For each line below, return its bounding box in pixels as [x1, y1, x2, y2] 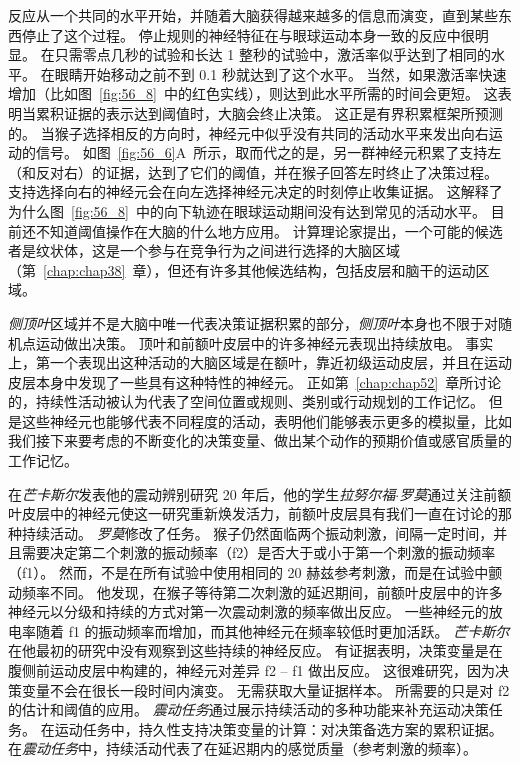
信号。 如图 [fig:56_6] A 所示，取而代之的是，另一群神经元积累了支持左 [35, 142, 502, 163]
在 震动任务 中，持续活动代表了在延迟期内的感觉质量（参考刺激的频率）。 [8, 738, 477, 759]
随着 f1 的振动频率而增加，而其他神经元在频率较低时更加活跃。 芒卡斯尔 [35, 620, 510, 641]
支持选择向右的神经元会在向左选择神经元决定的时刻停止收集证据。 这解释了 [8, 181, 503, 202]
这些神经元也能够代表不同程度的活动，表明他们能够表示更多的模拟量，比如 [21, 410, 512, 431]
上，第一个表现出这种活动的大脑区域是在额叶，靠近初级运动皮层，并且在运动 [8, 352, 512, 373]
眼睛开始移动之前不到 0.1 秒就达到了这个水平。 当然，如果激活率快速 [54, 63, 507, 84]
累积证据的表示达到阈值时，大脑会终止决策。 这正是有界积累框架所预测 [35, 102, 503, 123]
